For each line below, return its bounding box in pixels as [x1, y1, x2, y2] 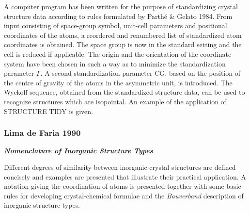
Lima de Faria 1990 [4, 127, 81, 139]
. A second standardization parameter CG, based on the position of [40, 68, 240, 78]
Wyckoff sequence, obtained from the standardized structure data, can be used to [4, 87, 245, 97]
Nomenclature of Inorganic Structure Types [4, 146, 153, 156]
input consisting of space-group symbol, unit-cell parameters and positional [4, 20, 227, 31]
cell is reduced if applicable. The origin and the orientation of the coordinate [4, 49, 232, 59]
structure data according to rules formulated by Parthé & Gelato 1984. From [4, 11, 233, 21]
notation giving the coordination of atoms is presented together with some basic [4, 181, 241, 191]
